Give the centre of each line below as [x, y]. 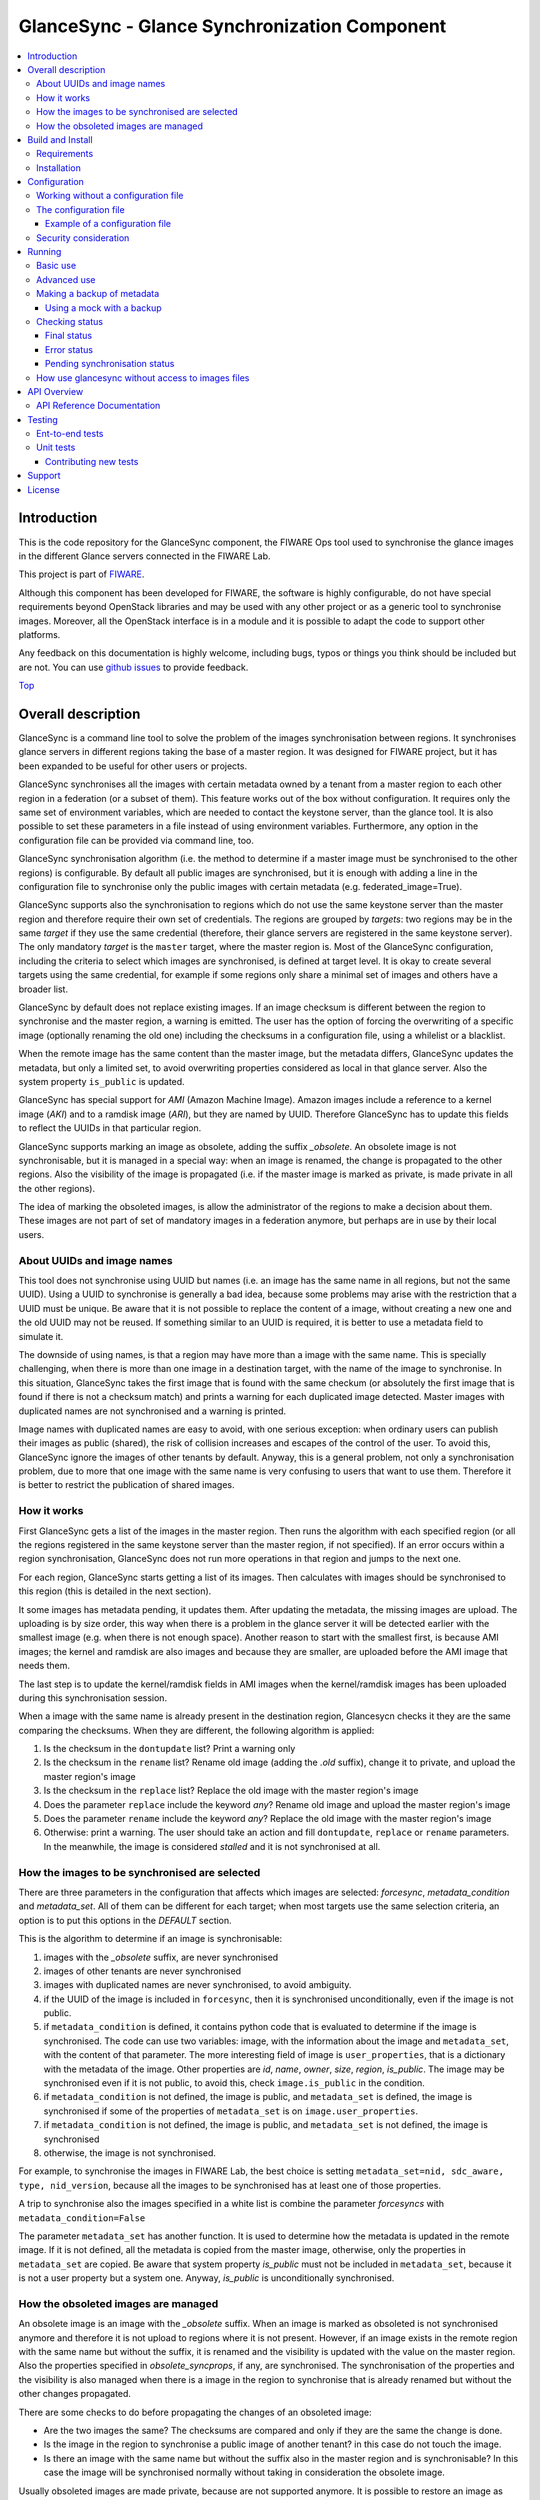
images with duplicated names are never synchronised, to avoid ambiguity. [197, 1985]
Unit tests [56, 447]
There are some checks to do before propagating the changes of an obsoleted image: [195, 2412]
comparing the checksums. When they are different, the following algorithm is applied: [196, 1730]
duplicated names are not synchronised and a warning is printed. [152, 1411]
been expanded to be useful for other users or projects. [133, 766]
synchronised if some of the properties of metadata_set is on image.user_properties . [231, 2111]
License [43, 489]
